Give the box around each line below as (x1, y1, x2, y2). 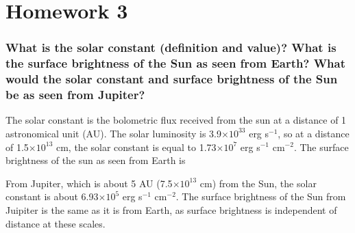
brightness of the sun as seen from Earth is (5, 153, 186, 167)
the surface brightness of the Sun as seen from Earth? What (5, 55, 345, 72)
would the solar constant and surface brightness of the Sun (5, 70, 338, 87)
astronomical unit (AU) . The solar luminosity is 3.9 (5, 126, 222, 140)
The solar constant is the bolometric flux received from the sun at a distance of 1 (5, 113, 347, 127)
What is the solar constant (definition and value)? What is (5, 39, 336, 56)
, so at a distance (278, 126, 350, 140)
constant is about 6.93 (5, 189, 99, 204)
